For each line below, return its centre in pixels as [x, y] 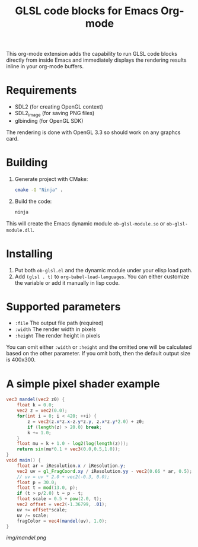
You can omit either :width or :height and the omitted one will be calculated [99, 347]
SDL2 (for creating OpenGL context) [59, 107]
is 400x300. [21, 360]
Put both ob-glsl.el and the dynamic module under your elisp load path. [103, 270]
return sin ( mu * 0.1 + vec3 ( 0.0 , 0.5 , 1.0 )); [69, 449]
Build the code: [33, 201]
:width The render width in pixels [55, 329]
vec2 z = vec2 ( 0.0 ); [42, 411]
